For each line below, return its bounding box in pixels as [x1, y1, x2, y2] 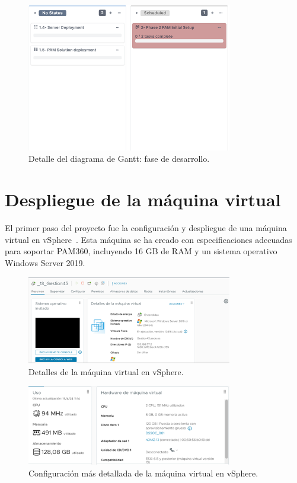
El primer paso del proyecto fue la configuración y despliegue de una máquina [5, 222, 287, 234]
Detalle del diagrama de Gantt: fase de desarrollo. [28, 152, 210, 165]
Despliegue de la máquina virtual [5, 187, 281, 212]
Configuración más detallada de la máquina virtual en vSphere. [28, 467, 258, 479]
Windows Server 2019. [5, 256, 85, 268]
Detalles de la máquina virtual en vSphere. [28, 365, 184, 378]
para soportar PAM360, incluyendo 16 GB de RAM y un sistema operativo [5, 245, 277, 257]
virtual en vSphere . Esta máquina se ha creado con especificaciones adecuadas [5, 233, 292, 245]
